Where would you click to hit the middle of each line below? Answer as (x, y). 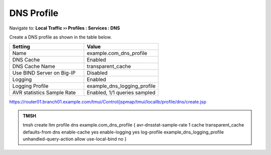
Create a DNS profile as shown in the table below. (60, 37)
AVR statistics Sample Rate (44, 92)
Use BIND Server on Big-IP (44, 73)
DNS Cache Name (34, 66)
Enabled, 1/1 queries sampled (121, 92)
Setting (21, 46)
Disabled (97, 73)
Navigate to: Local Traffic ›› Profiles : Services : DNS (65, 28)
